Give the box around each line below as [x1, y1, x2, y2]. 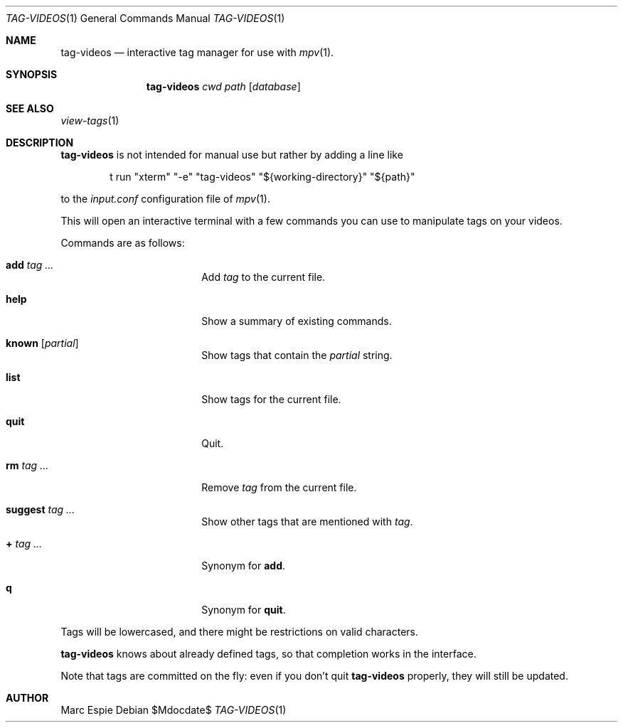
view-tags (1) [60, 114, 119, 127]
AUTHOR [6, 692, 49, 704]
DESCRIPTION [6, 136, 74, 149]
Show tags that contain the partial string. [201, 349, 393, 361]
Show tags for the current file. [201, 393, 341, 405]
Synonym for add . [201, 560, 286, 572]
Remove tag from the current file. [201, 481, 357, 493]
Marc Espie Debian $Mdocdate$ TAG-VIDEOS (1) [60, 704, 287, 716]
